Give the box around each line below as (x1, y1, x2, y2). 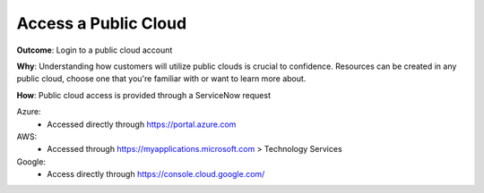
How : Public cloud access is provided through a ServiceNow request (16, 89, 271, 100)
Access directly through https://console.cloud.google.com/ (47, 169, 265, 180)
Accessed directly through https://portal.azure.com (47, 119, 237, 130)
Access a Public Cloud (16, 13, 187, 33)
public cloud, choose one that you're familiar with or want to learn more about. (16, 73, 307, 84)
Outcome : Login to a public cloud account (16, 45, 173, 55)
